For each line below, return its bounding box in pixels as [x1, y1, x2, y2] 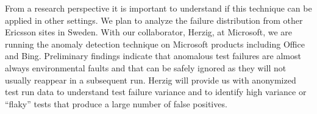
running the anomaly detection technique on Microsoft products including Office [5, 37, 305, 50]
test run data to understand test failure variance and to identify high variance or [5, 85, 307, 98]
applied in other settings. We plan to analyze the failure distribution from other [5, 13, 303, 26]
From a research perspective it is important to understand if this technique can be [5, 2, 312, 14]
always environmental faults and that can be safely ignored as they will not [5, 61, 287, 74]
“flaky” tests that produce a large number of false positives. [5, 97, 227, 110]
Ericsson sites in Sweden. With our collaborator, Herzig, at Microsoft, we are [5, 26, 293, 38]
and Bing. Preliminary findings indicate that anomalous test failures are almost [5, 49, 301, 62]
